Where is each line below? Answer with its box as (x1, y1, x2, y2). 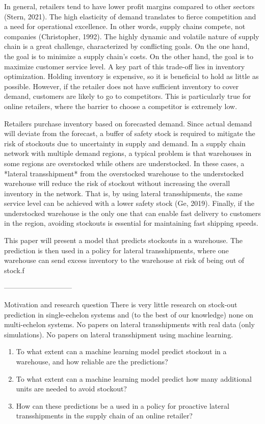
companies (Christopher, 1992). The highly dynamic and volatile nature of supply (4, 31, 259, 41)
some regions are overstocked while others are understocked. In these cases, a (4, 157, 245, 168)
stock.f (4, 264, 24, 275)
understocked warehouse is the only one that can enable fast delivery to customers (4, 207, 261, 218)
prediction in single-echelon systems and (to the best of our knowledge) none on (4, 309, 253, 320)
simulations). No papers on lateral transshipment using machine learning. (4, 329, 233, 339)
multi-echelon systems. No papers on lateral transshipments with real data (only (4, 319, 255, 330)
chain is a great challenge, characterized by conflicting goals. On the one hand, (4, 41, 250, 51)
